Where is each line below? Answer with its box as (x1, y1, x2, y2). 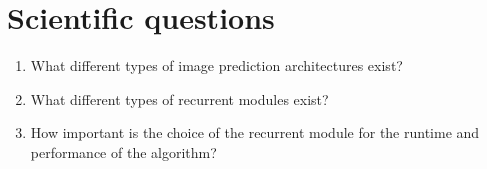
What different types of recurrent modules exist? (30, 88, 329, 109)
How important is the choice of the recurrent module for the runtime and (30, 122, 480, 143)
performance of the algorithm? (30, 141, 217, 162)
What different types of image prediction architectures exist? (30, 55, 403, 76)
